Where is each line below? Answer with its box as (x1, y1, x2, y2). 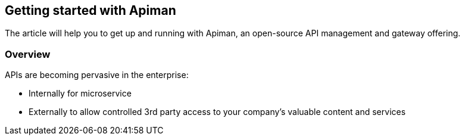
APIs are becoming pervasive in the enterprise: (5, 70, 189, 80)
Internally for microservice (29, 88, 132, 99)
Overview (5, 48, 51, 60)
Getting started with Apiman (5, 3, 176, 18)
